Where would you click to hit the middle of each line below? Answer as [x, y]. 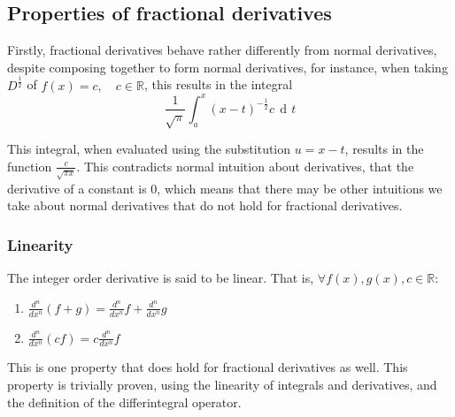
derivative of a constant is [77, 188]
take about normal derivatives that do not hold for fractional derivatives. [205, 205]
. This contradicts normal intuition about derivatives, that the [245, 166]
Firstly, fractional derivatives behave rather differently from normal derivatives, [222, 50]
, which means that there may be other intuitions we [300, 188]
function [30, 166]
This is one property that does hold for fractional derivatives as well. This [208, 367]
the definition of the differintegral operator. [124, 402]
